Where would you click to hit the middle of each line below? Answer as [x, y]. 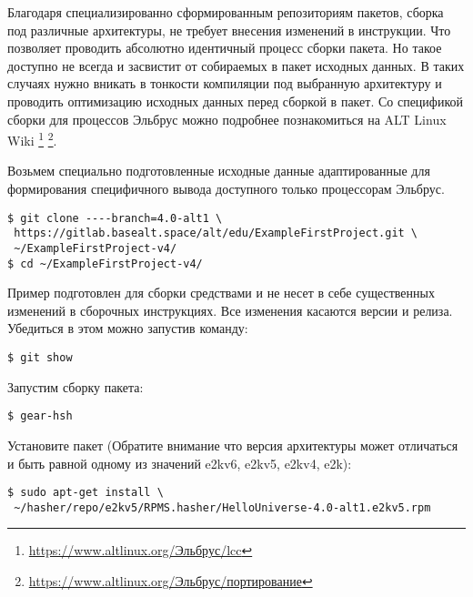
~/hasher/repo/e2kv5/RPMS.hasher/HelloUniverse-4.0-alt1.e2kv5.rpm [222, 507]
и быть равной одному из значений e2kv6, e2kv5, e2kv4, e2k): [180, 463]
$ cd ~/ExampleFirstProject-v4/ [105, 263]
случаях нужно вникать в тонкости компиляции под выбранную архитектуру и [225, 83]
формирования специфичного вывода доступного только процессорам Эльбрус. [226, 188]
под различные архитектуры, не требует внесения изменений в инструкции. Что [229, 30]
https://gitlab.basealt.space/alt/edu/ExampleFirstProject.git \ [216, 233]
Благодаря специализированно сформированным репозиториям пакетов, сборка [226, 12]
